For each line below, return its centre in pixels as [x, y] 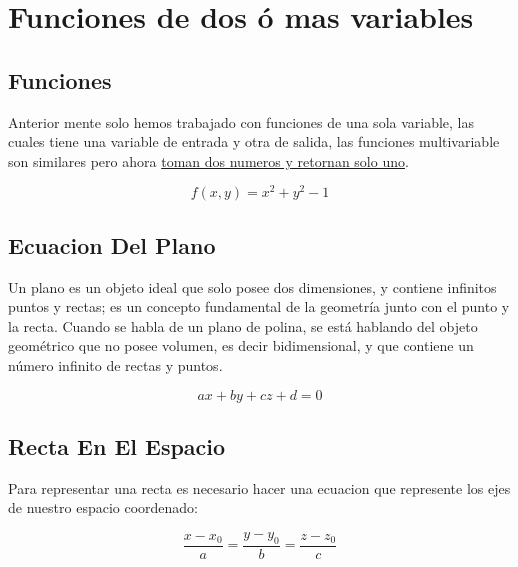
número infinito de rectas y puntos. [115, 365]
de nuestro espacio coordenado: [103, 507]
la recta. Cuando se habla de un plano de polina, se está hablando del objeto [243, 325]
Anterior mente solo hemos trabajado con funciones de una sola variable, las [241, 121]
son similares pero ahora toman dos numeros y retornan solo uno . [208, 160]
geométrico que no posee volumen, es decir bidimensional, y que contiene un [241, 345]
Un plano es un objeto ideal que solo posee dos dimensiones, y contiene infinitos [252, 286]
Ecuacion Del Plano [112, 244]
